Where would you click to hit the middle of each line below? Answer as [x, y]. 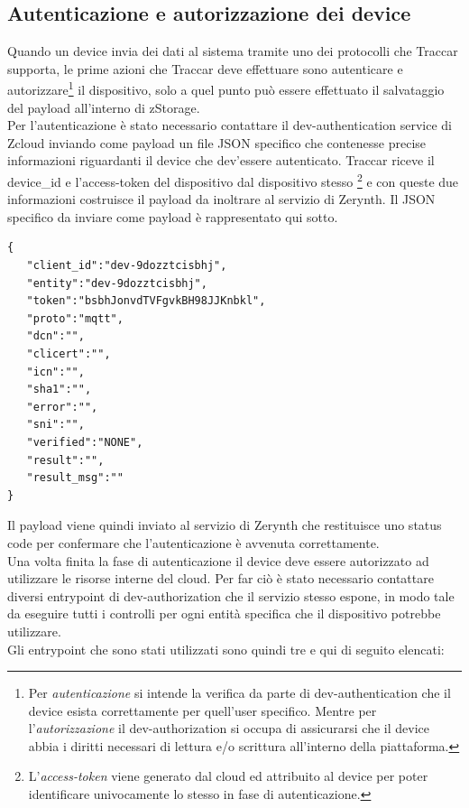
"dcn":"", [55, 336]
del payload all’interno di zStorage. [104, 107]
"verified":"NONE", [85, 442]
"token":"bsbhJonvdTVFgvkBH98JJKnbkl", [146, 301]
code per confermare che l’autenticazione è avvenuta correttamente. [193, 542]
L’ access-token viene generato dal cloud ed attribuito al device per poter [228, 776]
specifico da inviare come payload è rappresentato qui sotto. [173, 216]
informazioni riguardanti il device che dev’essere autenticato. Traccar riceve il [221, 160]
